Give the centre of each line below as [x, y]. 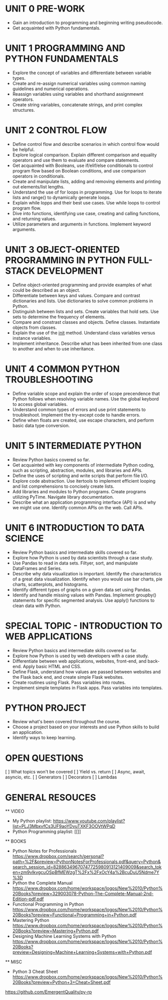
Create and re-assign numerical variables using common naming [79, 83]
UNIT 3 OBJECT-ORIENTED [62, 250]
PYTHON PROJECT [46, 708]
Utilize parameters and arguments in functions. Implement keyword [81, 224]
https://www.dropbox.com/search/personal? [58, 856]
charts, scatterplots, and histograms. [50, 584]
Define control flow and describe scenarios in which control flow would [86, 144]
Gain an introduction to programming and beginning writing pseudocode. [87, 23]
